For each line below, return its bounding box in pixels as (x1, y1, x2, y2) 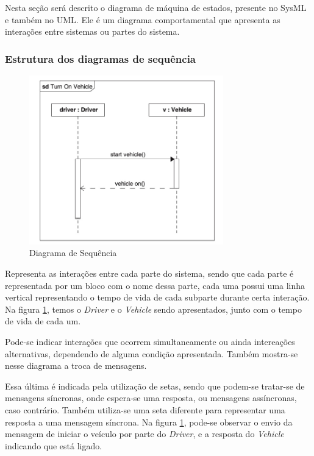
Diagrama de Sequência (29, 246, 117, 259)
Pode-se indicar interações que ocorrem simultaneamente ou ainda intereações (5, 335, 295, 347)
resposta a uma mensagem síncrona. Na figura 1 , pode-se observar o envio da (5, 415, 293, 428)
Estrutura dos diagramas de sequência (5, 51, 196, 66)
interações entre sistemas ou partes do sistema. (5, 25, 180, 38)
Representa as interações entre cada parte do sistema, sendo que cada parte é (5, 267, 294, 280)
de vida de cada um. (5, 315, 81, 327)
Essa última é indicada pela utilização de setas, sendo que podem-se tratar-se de (5, 379, 305, 392)
